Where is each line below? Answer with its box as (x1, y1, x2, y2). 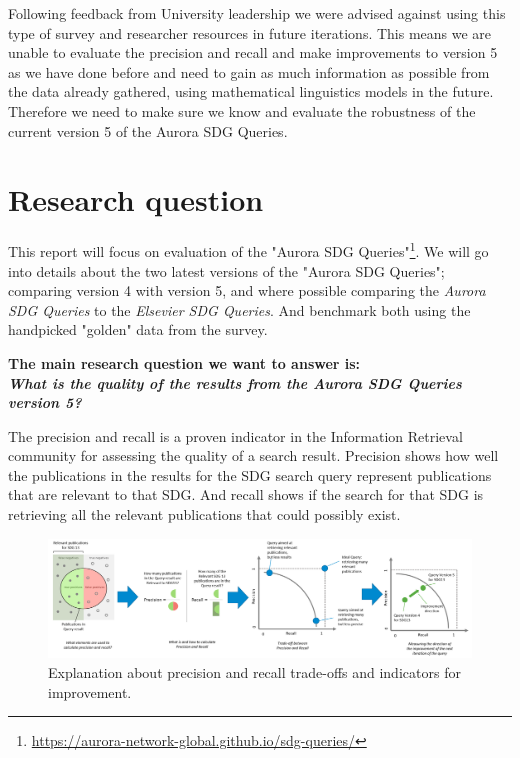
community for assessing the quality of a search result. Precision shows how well (8, 445, 499, 466)
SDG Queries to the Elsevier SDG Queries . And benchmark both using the (8, 299, 471, 320)
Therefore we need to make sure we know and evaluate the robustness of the (8, 100, 476, 121)
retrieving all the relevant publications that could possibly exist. (8, 504, 401, 525)
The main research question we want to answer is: (8, 352, 361, 373)
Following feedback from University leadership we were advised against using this (8, 3, 506, 23)
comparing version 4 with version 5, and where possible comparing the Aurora (8, 280, 486, 301)
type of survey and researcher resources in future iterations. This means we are (8, 22, 492, 43)
